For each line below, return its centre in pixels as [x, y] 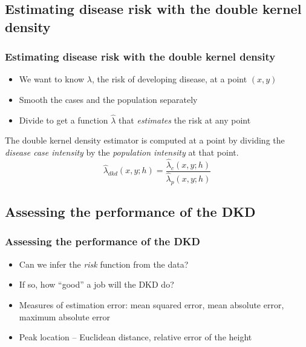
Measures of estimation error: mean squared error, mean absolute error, [151, 304]
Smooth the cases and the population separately [108, 99]
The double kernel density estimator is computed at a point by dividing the [145, 140]
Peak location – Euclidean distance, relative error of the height [135, 337]
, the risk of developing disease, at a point [169, 79]
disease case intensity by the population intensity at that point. [122, 152]
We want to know [52, 79]
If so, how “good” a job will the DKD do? [96, 284]
